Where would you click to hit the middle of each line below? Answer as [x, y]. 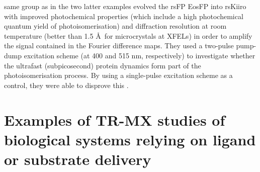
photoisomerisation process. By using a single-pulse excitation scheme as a [118, 75]
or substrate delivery [78, 159]
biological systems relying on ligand [130, 139]
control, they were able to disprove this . [66, 85]
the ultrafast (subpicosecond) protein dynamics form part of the [103, 65]
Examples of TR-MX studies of [115, 119]
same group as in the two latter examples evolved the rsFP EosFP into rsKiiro [125, 6]
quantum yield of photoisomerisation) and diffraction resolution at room [115, 26]
